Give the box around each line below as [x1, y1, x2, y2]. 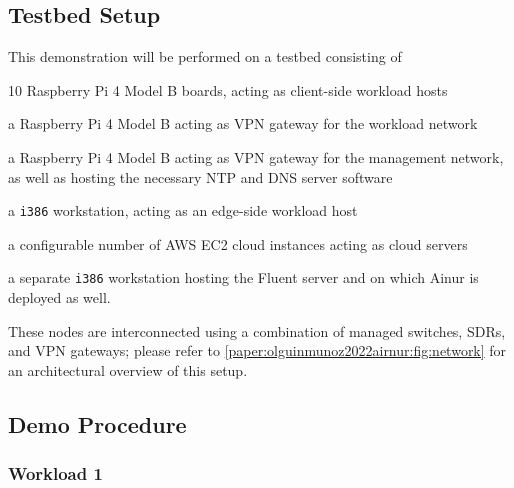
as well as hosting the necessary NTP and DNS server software [8, 166, 393, 187]
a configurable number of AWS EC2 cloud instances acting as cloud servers [8, 233, 468, 254]
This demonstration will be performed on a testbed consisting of [8, 46, 402, 67]
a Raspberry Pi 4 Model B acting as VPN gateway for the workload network [8, 113, 478, 134]
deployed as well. [8, 287, 111, 308]
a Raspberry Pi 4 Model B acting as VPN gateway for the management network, [8, 146, 504, 167]
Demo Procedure [8, 408, 187, 439]
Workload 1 [8, 461, 103, 486]
